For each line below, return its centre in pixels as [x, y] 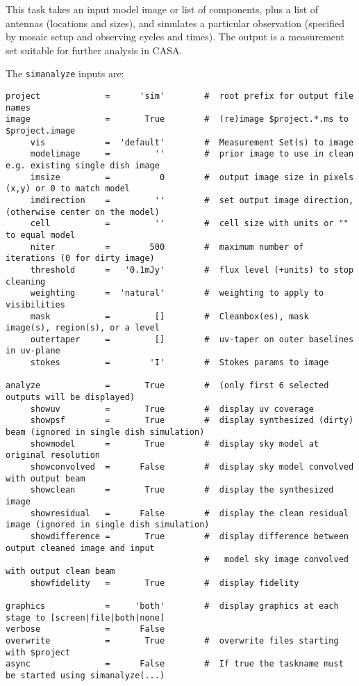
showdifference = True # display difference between [189, 536]
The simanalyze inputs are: [65, 73]
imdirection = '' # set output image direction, [192, 200]
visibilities [35, 304]
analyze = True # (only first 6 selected [167, 386]
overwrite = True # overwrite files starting [172, 640]
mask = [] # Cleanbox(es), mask [169, 316]
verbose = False [85, 629]
